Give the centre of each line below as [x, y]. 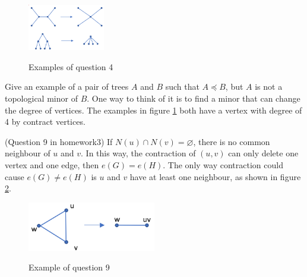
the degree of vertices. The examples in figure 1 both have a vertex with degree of [153, 110]
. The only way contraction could [223, 164]
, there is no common [232, 141]
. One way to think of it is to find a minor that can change [194, 98]
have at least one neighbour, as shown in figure [215, 176]
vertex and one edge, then [52, 164]
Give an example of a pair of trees [67, 86]
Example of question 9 [69, 267]
